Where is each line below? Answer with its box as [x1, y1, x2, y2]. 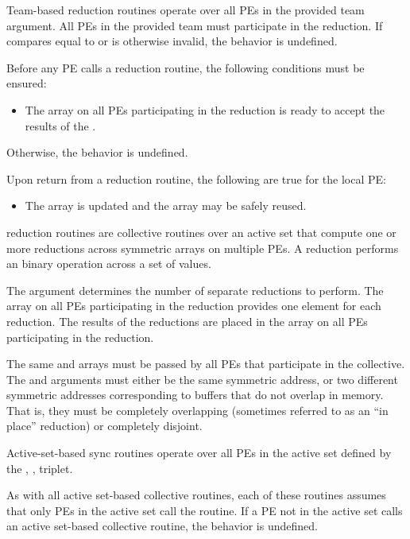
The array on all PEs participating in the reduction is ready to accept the [25, 101, 385, 118]
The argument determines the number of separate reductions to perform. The [6, 281, 384, 298]
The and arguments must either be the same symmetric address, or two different [6, 370, 398, 387]
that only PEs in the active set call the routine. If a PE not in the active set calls [6, 502, 403, 518]
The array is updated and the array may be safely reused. [25, 197, 307, 214]
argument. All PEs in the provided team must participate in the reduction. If [6, 17, 383, 33]
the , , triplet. [6, 460, 73, 476]
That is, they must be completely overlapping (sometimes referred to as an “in [6, 401, 389, 418]
